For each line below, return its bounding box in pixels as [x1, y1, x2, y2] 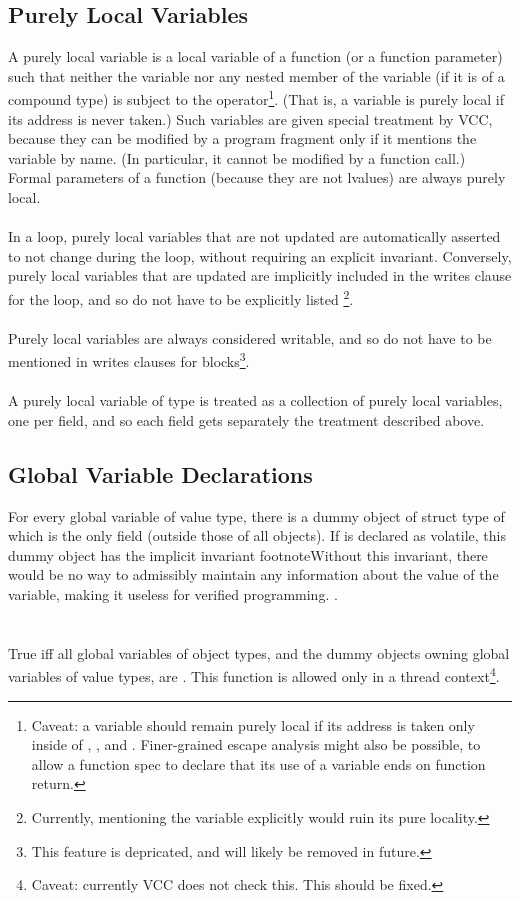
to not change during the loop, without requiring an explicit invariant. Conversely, [8, 245, 512, 266]
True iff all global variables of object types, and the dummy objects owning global [8, 642, 510, 663]
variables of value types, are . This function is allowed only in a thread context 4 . [8, 663, 500, 687]
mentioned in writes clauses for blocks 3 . [8, 348, 250, 372]
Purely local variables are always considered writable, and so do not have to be [8, 327, 492, 348]
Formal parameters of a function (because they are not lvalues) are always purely [8, 167, 506, 188]
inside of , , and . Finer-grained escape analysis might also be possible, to [31, 734, 481, 755]
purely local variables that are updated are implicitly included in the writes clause [8, 265, 512, 286]
